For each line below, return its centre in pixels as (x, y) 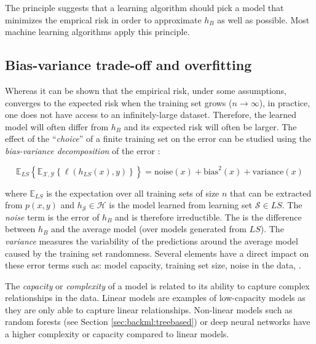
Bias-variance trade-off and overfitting (128, 65)
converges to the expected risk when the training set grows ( (119, 102)
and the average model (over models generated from (149, 229)
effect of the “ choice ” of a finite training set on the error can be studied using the (158, 139)
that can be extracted (271, 193)
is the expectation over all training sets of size (133, 193)
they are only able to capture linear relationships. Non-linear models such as (149, 309)
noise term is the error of (52, 217)
